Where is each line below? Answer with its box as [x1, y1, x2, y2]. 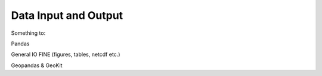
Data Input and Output [11, 9, 123, 22]
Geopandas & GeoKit [11, 62, 63, 69]
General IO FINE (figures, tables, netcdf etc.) [11, 51, 120, 58]
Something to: [11, 29, 46, 37]
